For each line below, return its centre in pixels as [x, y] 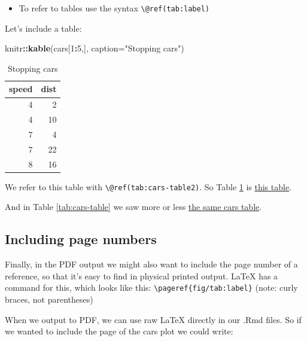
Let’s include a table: [43, 28]
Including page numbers [81, 239]
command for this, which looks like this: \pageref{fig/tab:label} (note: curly [151, 287]
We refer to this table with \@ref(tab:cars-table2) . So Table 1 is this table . [148, 186]
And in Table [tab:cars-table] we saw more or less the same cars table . [133, 207]
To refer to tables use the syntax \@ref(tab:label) [114, 8]
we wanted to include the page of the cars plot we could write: [119, 331]
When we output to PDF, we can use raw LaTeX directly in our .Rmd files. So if [153, 319]
